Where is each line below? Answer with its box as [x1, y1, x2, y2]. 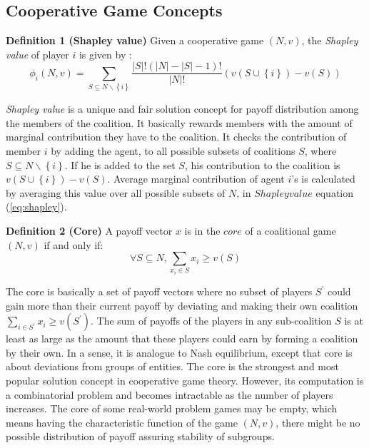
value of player [6, 46, 69, 61]
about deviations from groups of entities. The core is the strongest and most [6, 359, 339, 374]
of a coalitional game [245, 223, 336, 238]
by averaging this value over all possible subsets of [6, 185, 226, 200]
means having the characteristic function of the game [6, 414, 238, 429]
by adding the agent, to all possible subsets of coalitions [51, 143, 295, 158]
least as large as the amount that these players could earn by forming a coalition [6, 331, 358, 346]
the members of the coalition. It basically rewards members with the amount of [6, 115, 353, 130]
